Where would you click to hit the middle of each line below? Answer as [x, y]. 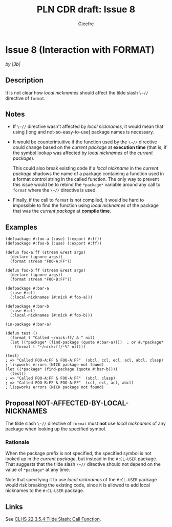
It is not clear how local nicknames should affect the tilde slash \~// [77, 92]
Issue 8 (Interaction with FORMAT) [80, 50]
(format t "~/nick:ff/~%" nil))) [50, 347]
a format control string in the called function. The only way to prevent [86, 179]
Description [24, 80]
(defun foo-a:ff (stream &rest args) [46, 253]
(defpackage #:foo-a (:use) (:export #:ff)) [53, 239]
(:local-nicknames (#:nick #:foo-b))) [51, 315]
